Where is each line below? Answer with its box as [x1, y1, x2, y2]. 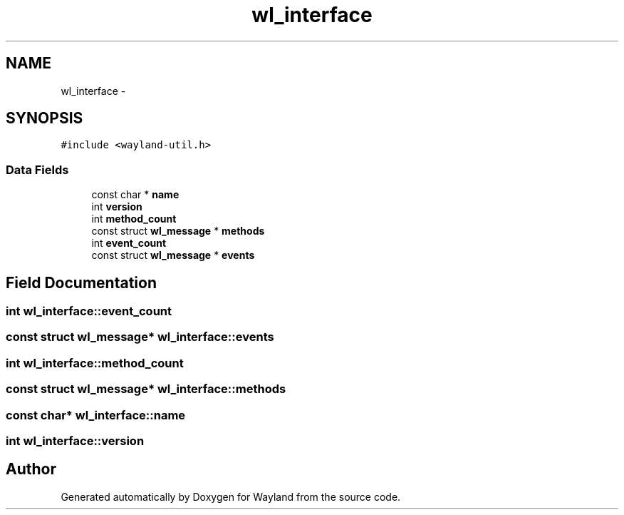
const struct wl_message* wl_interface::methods [6, 382, 286, 397]
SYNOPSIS [6, 109, 83, 128]
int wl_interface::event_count [6, 304, 172, 319]
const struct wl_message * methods [91, 225, 265, 238]
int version [91, 200, 142, 213]
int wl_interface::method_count [6, 355, 184, 370]
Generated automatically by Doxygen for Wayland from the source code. [61, 490, 401, 503]
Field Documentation [6, 273, 157, 292]
